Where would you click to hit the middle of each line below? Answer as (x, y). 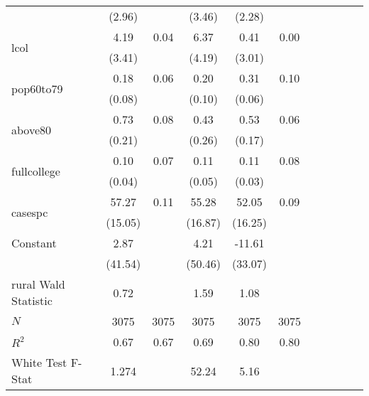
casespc (30, 212)
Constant (34, 243)
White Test (39, 362)
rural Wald (38, 284)
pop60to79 (37, 88)
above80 (32, 129)
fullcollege (36, 171)
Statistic (32, 300)
